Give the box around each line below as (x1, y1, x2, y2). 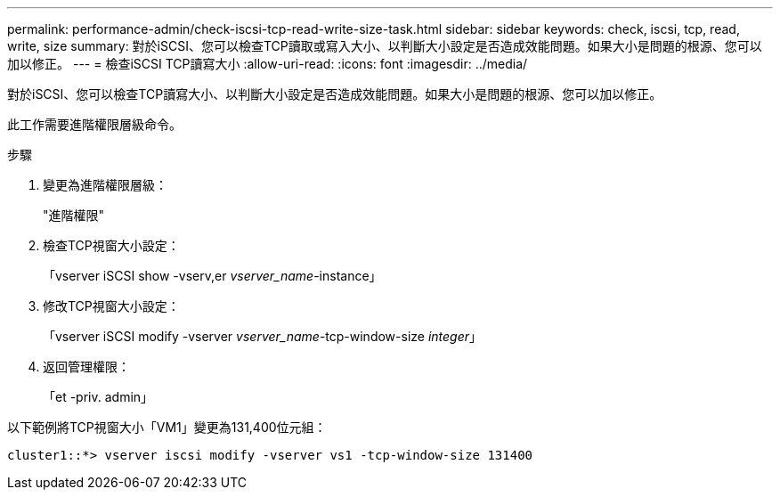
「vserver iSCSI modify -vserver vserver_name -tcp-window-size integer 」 (43, 329, 483, 344)
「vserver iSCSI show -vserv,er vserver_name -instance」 (43, 268, 382, 283)
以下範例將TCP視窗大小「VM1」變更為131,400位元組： (7, 420, 327, 435)
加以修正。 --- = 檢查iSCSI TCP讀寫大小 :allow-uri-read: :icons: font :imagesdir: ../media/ (7, 56, 528, 71)
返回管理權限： (43, 359, 130, 374)
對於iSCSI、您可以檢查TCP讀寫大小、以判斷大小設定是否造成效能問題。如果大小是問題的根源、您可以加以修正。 (7, 86, 662, 102)
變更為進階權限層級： (43, 177, 167, 192)
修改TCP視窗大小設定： (43, 298, 180, 314)
